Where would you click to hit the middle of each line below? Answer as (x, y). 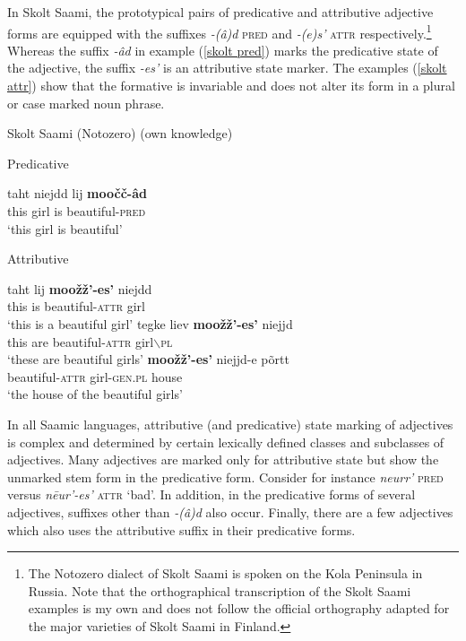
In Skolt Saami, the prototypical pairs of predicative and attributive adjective (220, 12)
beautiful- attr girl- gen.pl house (95, 376)
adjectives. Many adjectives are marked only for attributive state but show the (223, 459)
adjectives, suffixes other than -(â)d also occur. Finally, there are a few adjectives (230, 511)
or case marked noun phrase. (86, 103)
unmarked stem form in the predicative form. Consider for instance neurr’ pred (225, 476)
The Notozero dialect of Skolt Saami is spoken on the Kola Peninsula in (225, 573)
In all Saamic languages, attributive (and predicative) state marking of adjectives (230, 424)
